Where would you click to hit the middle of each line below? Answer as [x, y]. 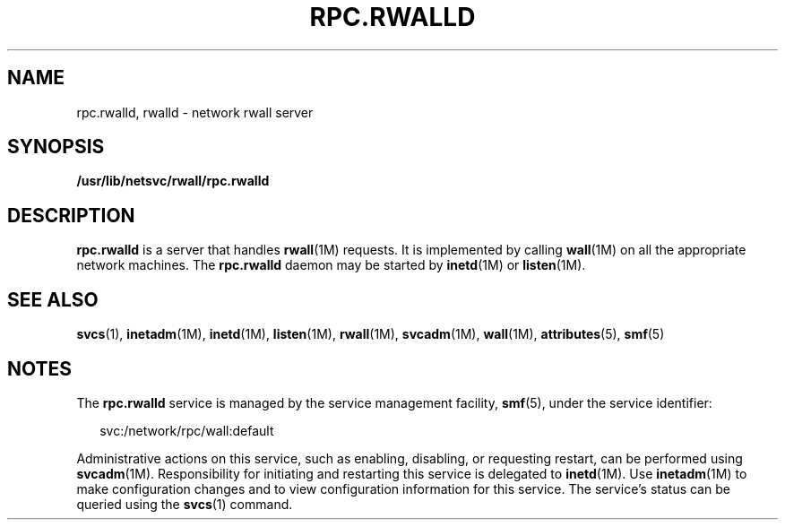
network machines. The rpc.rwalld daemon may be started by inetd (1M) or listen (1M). [331, 265]
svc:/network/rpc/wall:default [187, 430]
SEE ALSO [53, 299]
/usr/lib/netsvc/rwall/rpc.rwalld [173, 181]
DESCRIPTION [71, 215]
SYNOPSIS [56, 147]
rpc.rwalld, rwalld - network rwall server [195, 112]
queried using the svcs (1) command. [185, 504]
